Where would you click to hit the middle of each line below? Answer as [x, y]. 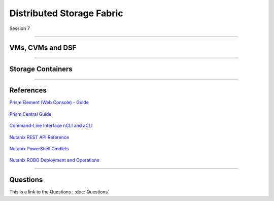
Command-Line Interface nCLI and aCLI [51, 126]
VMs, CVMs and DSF [43, 48]
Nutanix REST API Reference [39, 137]
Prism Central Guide [30, 114]
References [28, 91]
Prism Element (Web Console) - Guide [49, 103]
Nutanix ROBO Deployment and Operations [54, 160]
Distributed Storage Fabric [66, 13]
